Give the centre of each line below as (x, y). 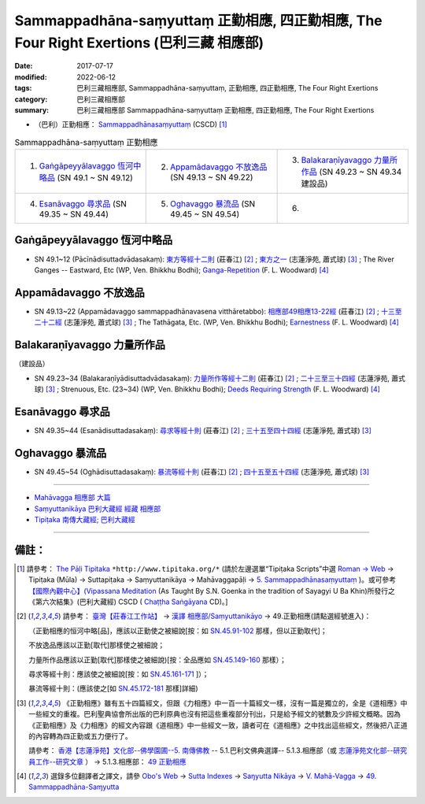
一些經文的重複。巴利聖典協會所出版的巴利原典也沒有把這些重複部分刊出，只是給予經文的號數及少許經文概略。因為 (215, 714)
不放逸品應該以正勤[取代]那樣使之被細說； (97, 645)
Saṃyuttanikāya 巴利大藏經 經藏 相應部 (98, 509)
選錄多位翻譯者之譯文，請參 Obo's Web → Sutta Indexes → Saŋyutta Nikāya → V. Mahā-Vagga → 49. (213, 776)
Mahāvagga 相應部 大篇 (73, 498)
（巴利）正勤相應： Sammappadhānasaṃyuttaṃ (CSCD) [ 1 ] (131, 124)
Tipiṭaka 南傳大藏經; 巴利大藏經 (85, 519)
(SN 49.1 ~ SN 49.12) (95, 178)
